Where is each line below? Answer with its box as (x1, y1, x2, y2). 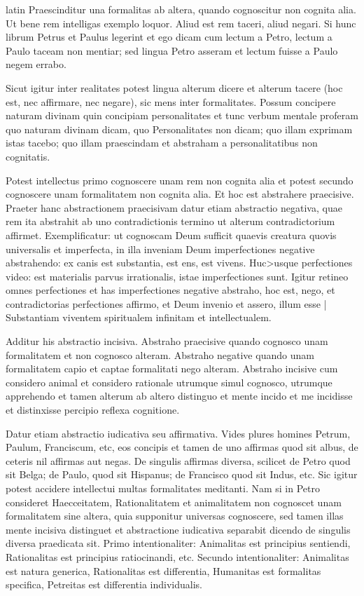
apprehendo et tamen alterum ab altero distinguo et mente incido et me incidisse (6, 388, 353, 403)
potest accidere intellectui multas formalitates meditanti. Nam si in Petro (6, 481, 320, 495)
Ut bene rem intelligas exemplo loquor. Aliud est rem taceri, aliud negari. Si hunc (6, 15, 356, 30)
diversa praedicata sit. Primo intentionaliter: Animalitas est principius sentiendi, (6, 536, 351, 550)
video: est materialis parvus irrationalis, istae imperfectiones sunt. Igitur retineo (6, 269, 349, 283)
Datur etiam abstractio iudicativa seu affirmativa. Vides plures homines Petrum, (6, 426, 351, 440)
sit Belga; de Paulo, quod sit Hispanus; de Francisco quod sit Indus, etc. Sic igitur (6, 467, 358, 482)
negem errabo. (6, 57, 66, 72)
